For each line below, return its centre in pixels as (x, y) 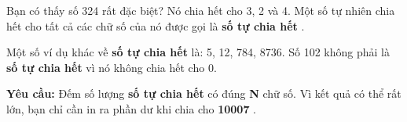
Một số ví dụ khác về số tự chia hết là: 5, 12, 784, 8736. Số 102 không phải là (198, 52)
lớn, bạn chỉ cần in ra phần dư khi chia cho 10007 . (131, 108)
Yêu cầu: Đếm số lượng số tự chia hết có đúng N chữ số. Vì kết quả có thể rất (204, 93)
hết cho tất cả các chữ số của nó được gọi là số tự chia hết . (156, 25)
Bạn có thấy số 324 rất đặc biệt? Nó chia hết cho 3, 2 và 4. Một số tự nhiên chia (201, 10)
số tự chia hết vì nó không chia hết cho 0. (112, 67)
